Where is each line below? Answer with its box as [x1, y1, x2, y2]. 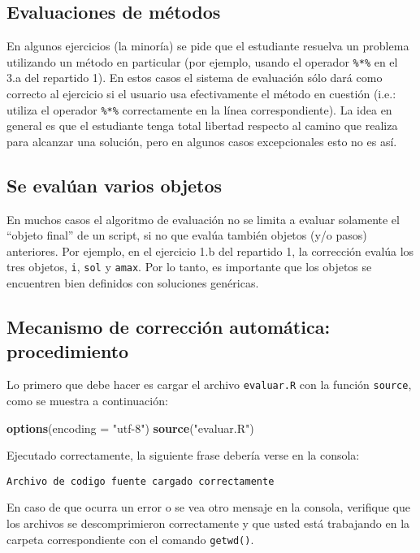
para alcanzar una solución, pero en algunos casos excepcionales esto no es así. [6, 132, 397, 149]
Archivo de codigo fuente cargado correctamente [6, 475, 275, 487]
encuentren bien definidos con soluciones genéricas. [6, 274, 259, 292]
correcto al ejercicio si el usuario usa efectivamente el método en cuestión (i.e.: [6, 85, 396, 102]
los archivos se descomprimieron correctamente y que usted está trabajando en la [6, 515, 410, 531]
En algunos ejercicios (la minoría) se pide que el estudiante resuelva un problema [6, 37, 409, 54]
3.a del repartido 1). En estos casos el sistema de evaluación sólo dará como [6, 69, 383, 86]
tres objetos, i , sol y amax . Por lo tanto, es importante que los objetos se [6, 258, 372, 275]
